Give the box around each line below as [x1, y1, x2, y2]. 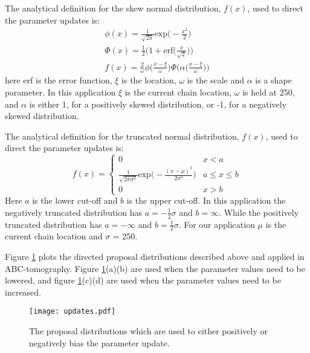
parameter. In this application [5, 86, 116, 98]
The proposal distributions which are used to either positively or [29, 325, 268, 337]
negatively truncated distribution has [5, 206, 142, 218]
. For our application [178, 218, 255, 230]
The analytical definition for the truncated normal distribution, [5, 129, 239, 142]
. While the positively [219, 206, 299, 218]
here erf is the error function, [5, 74, 112, 86]
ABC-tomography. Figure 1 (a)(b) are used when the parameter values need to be [5, 262, 305, 274]
